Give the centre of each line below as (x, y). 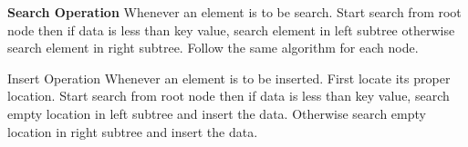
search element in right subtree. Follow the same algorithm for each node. (213, 48)
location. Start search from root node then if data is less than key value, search (229, 96)
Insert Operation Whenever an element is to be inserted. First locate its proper (229, 78)
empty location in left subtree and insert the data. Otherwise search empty (217, 113)
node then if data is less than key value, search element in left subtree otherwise (231, 29)
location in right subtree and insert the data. (133, 131)
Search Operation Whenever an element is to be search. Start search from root (234, 12)
